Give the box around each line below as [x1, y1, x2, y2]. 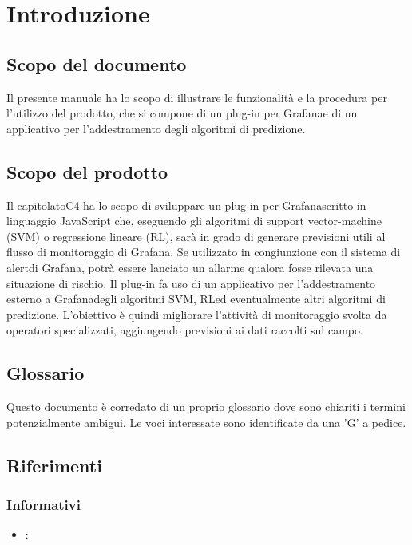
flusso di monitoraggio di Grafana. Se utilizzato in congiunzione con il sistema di [6, 243, 401, 260]
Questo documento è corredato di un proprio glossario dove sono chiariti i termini [6, 398, 406, 415]
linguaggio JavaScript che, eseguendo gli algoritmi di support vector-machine [6, 212, 382, 229]
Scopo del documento [6, 51, 187, 76]
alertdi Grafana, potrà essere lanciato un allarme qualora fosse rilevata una [6, 259, 374, 275]
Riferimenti [6, 452, 102, 477]
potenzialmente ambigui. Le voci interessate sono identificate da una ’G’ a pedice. [6, 413, 406, 430]
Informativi [6, 495, 81, 514]
